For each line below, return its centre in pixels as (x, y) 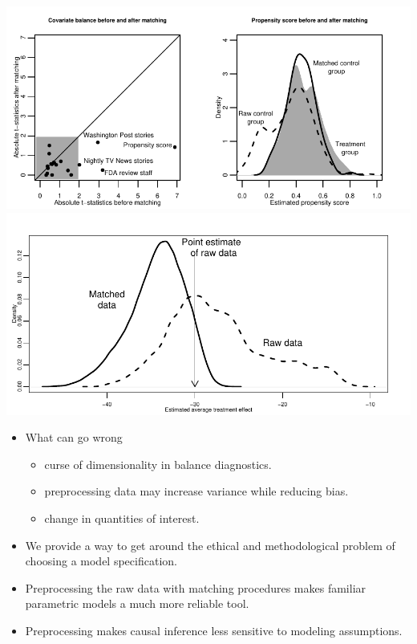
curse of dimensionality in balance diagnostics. (158, 464)
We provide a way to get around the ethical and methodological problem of (210, 545)
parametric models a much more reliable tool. (137, 603)
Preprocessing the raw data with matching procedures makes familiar (196, 587)
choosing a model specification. (101, 561)
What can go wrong (74, 437)
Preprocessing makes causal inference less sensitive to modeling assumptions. (214, 630)
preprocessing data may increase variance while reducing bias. (196, 491)
